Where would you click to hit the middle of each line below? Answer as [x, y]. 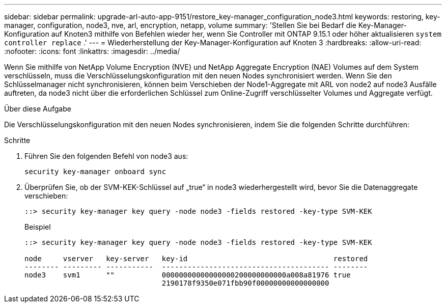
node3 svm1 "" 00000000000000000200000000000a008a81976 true [188, 275]
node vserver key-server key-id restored [196, 259]
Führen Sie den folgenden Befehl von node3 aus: [106, 156]
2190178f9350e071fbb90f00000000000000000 [245, 283]
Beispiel [38, 227]
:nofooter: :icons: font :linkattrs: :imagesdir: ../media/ [92, 51]
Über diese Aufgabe [38, 109]
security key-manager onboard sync [95, 172]
